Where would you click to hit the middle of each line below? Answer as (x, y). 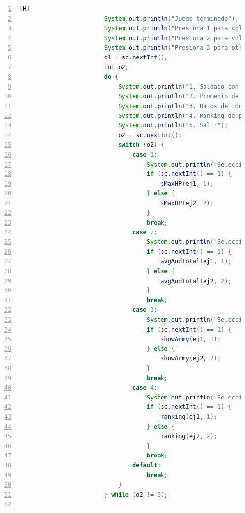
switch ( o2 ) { (141, 145)
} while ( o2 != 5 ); (136, 494)
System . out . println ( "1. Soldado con (178, 86)
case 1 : (145, 154)
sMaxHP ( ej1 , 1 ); (187, 184)
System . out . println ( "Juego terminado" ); (171, 19)
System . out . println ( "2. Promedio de (178, 96)
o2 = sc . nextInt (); (150, 135)
